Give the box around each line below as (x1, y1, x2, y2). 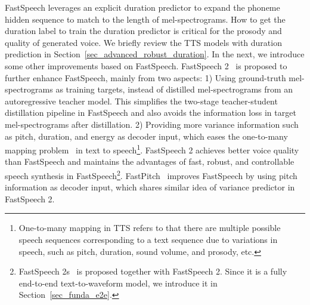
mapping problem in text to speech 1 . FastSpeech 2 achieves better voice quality (5, 142, 299, 156)
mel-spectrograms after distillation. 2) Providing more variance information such (5, 118, 299, 130)
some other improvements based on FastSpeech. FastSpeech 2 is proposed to (5, 59, 287, 72)
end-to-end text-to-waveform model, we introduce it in (18, 276, 218, 289)
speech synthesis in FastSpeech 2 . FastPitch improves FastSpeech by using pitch (5, 167, 297, 181)
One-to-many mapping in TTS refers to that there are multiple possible (18, 221, 281, 234)
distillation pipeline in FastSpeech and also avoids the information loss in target (5, 106, 296, 119)
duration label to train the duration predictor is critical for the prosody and (5, 24, 282, 37)
